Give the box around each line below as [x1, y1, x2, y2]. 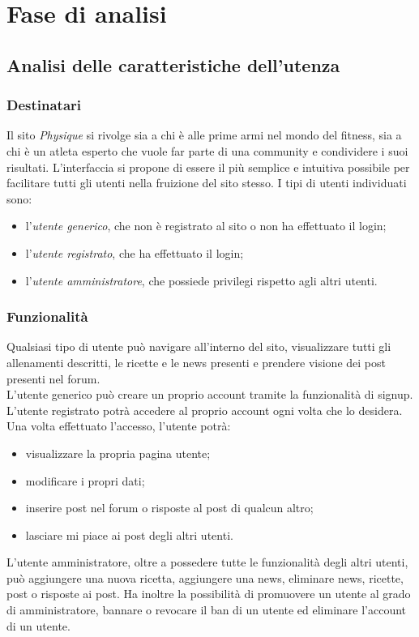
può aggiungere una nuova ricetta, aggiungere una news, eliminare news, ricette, [6, 569, 404, 586]
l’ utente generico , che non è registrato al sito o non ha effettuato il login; [25, 217, 387, 234]
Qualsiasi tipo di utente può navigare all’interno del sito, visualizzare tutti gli [6, 338, 391, 355]
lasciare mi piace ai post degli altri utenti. [25, 526, 233, 543]
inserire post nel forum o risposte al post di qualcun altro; [25, 499, 314, 516]
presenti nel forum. [6, 370, 100, 387]
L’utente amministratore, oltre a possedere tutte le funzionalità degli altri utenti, [6, 554, 408, 571]
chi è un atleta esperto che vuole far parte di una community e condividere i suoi [6, 142, 408, 159]
